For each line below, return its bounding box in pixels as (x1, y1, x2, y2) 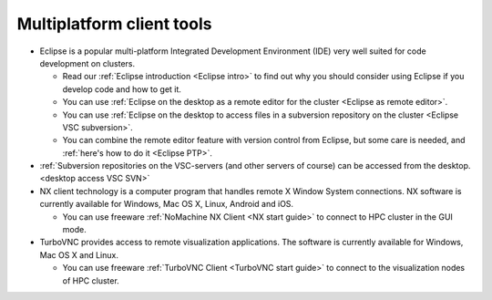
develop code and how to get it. (62, 83, 182, 95)
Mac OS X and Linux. (39, 249, 118, 260)
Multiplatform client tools (16, 14, 212, 34)
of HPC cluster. (62, 274, 120, 286)
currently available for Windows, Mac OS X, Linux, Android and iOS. (39, 199, 294, 210)
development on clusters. (39, 57, 136, 68)
